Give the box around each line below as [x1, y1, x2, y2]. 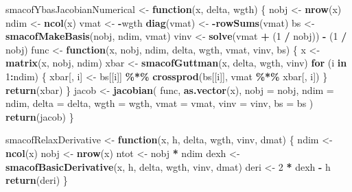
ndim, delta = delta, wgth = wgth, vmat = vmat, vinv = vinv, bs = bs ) [5, 96, 314, 110]
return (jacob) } [5, 109, 74, 123]
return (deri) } [5, 173, 68, 187]
